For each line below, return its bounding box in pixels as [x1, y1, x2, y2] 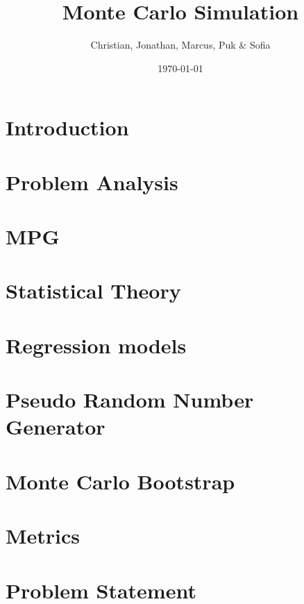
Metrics [6, 521, 81, 550]
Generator [6, 412, 105, 441]
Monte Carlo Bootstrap [6, 467, 235, 495]
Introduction [6, 113, 129, 142]
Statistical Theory [6, 276, 181, 305]
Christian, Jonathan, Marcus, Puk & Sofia [90, 37, 271, 52]
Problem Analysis [6, 167, 178, 196]
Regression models [6, 330, 187, 359]
